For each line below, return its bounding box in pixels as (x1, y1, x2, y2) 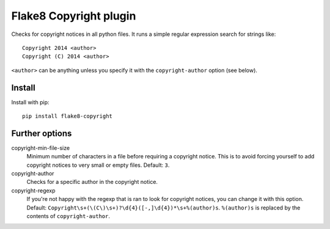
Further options (11, 128, 72, 138)
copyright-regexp (11, 186, 56, 194)
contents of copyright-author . (26, 213, 110, 220)
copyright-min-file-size (11, 144, 70, 152)
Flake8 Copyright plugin (11, 9, 136, 23)
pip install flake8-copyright (22, 113, 113, 120)
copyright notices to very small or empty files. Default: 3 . (26, 161, 170, 169)
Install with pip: (11, 98, 50, 106)
